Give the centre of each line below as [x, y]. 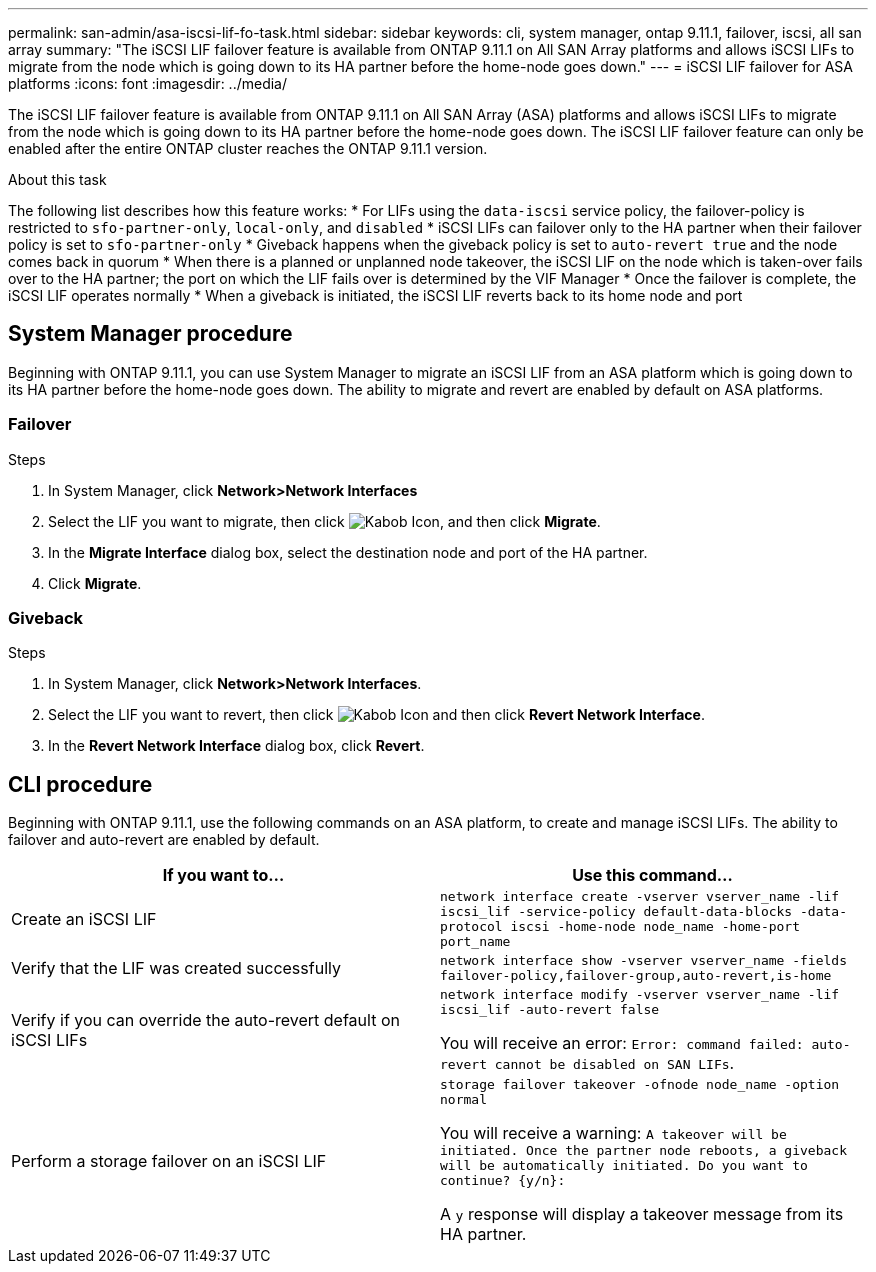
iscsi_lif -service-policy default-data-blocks [616, 912]
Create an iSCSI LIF [84, 919]
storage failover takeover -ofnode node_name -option [640, 1085]
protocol [471, 927]
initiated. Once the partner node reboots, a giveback [643, 1151]
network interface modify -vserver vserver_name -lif [640, 995]
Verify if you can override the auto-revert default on [205, 1020]
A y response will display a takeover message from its [642, 1214]
